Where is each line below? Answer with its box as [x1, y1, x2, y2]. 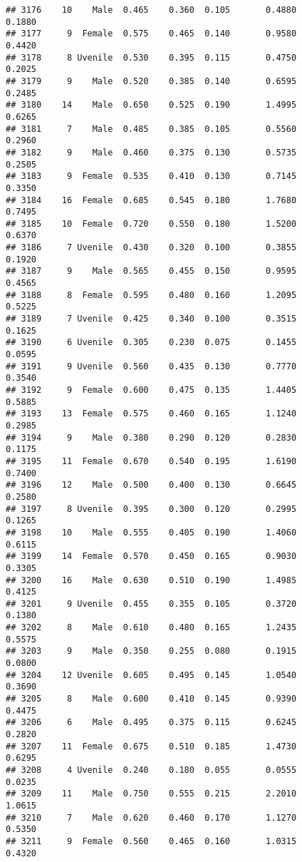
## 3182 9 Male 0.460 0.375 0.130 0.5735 [6, 147, 297, 158]
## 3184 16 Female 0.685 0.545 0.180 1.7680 [6, 195, 297, 205]
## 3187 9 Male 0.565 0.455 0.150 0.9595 [6, 266, 297, 277]
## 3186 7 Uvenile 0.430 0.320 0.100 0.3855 [6, 242, 297, 253]
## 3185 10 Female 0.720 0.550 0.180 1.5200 [6, 218, 297, 229]
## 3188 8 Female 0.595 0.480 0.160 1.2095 [6, 289, 297, 300]
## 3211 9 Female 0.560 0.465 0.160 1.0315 [6, 836, 297, 846]
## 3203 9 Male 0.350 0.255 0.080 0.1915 [6, 646, 297, 657]
